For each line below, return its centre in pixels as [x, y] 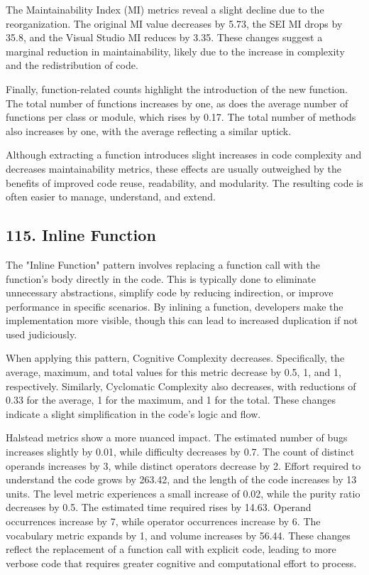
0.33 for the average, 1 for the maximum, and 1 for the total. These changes [171, 400]
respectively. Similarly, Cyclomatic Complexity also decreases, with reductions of [181, 386]
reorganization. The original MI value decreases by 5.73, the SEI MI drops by [174, 23]
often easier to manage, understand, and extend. [111, 197]
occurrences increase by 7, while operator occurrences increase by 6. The [163, 521]
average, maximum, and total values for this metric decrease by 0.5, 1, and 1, [174, 372]
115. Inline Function [81, 235]
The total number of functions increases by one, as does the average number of [177, 103]
